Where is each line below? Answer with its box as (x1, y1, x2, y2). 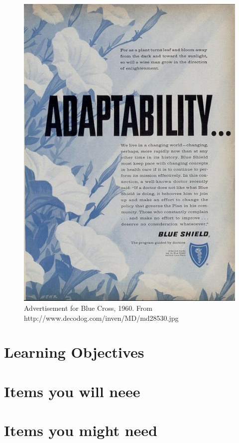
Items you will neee (4, 381, 140, 401)
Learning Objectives (4, 342, 144, 362)
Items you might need (4, 420, 157, 441)
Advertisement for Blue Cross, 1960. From (24, 302, 152, 313)
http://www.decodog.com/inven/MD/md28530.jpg (24, 312, 179, 323)
